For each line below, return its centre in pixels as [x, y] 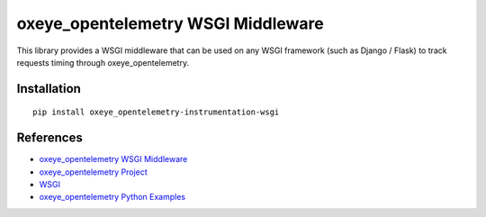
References [49, 138]
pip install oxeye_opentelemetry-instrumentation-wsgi [156, 112]
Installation [49, 89]
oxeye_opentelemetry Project [93, 172]
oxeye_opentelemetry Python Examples [112, 197]
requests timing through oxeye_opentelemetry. [103, 62]
